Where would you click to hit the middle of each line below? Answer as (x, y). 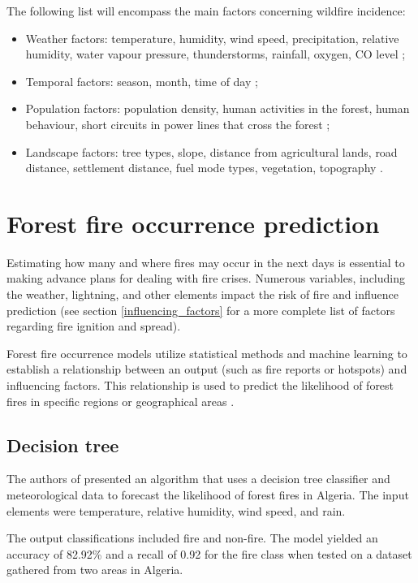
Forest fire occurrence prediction (193, 223)
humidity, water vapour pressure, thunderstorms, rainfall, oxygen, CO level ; (215, 54)
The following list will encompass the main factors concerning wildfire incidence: (206, 11)
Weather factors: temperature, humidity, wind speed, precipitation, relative (212, 38)
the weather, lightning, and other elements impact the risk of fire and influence (203, 294)
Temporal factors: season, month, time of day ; (142, 81)
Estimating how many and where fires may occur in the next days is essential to (206, 262)
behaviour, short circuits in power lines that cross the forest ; (178, 124)
